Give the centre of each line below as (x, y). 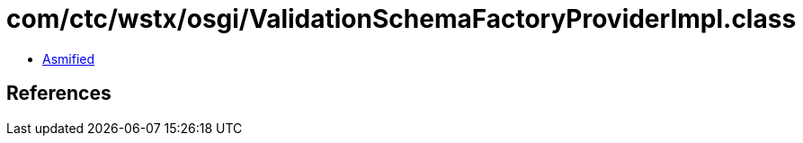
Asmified (69, 58)
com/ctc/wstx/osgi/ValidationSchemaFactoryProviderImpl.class (401, 19)
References (59, 94)
